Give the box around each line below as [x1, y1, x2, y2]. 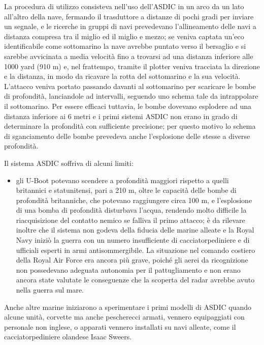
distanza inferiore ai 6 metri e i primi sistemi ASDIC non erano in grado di [4, 110, 238, 121]
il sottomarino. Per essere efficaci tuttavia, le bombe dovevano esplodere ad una [4, 100, 252, 111]
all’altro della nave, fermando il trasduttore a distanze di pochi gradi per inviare [4, 11, 254, 21]
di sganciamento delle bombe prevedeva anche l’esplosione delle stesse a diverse [4, 130, 250, 141]
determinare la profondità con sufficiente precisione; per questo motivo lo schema [4, 121, 256, 131]
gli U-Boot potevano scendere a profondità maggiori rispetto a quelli [16, 175, 229, 185]
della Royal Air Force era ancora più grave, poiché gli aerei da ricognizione [16, 254, 248, 265]
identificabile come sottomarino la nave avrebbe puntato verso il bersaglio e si [4, 41, 246, 51]
